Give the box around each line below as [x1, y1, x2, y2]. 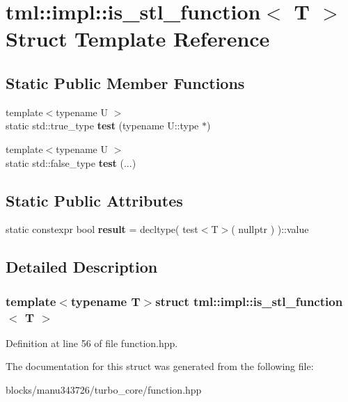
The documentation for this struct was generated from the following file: [6, 359, 314, 373]
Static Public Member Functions [6, 72, 245, 93]
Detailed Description [6, 256, 158, 278]
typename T [70, 292, 141, 309]
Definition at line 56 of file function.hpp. [6, 335, 178, 350]
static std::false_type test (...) [6, 155, 136, 170]
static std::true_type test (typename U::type [6, 118, 199, 133]
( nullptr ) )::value [231, 222, 309, 236]
